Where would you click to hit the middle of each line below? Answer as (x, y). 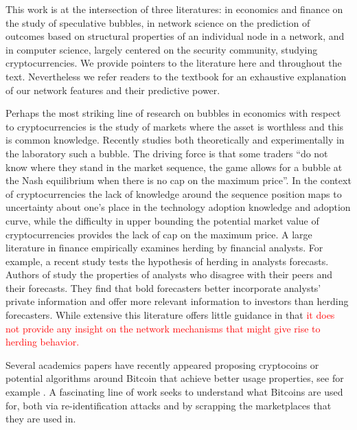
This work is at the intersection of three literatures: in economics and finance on (174, 9)
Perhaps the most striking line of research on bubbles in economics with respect (173, 113)
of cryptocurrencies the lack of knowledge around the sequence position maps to (174, 193)
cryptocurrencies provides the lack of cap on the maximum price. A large (159, 234)
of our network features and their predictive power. (113, 90)
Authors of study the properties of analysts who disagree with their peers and (169, 274)
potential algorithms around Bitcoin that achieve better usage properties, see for (175, 378)
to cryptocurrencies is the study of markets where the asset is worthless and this (175, 126)
